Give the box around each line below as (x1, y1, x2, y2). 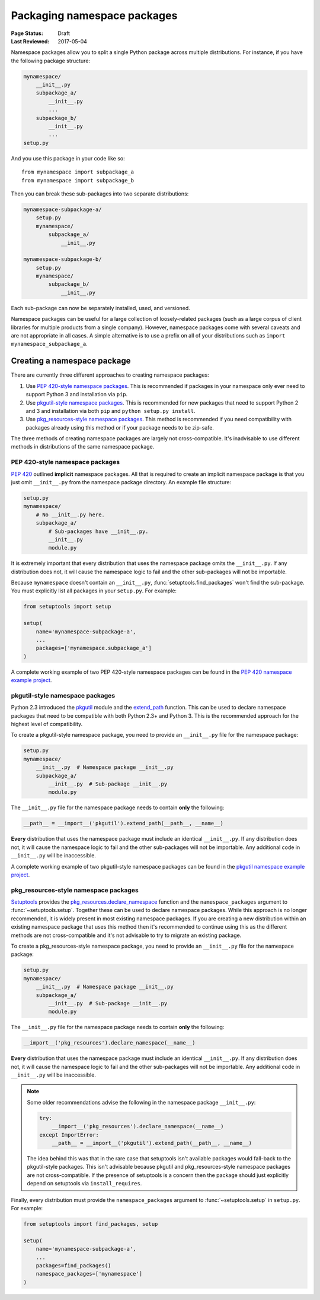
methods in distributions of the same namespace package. (11, 443, 155, 450)
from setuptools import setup (23, 603, 111, 610)
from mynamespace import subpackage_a (21, 169, 135, 175)
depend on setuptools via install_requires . (27, 1180, 142, 1187)
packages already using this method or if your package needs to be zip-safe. (25, 424, 215, 431)
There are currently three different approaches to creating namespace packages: (11, 371, 210, 378)
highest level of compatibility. (11, 721, 83, 728)
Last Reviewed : (11, 37, 50, 45)
